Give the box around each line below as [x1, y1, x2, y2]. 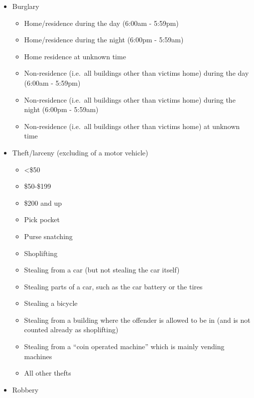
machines [24, 351, 52, 361]
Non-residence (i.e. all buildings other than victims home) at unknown [24, 121, 240, 131]
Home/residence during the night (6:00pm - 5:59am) [24, 34, 184, 45]
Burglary [12, 1, 39, 11]
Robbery [12, 384, 39, 395]
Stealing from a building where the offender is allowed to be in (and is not [24, 314, 251, 325]
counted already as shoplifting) [24, 324, 119, 335]
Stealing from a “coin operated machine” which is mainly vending [24, 341, 225, 352]
